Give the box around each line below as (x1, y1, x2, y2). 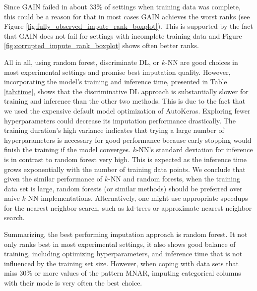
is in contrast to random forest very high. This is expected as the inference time (4, 154, 247, 164)
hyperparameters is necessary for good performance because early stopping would (4, 134, 252, 145)
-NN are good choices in (165, 57, 238, 67)
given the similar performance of (4, 174, 103, 184)
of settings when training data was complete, (104, 1, 241, 11)
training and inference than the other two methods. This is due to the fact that (4, 96, 246, 106)
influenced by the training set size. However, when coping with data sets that (4, 258, 239, 268)
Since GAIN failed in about (4, 1, 87, 11)
